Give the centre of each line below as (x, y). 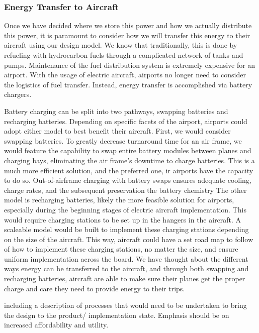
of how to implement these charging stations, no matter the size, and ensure (121, 249)
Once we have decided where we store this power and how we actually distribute (128, 25)
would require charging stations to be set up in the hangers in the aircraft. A (123, 219)
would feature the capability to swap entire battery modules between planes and (128, 150)
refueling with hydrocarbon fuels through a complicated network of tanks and (124, 55)
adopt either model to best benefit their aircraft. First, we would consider (117, 131)
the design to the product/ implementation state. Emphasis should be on (117, 315)
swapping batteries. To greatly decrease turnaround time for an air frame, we (123, 140)
